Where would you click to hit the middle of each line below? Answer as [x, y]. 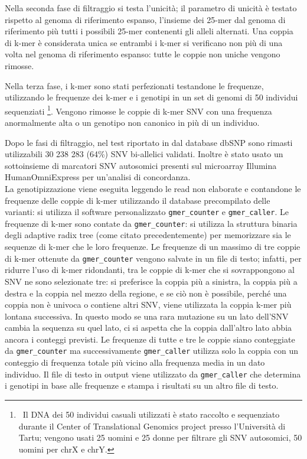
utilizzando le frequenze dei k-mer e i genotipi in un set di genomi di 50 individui [151, 97]
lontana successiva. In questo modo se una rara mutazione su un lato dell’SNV [147, 316]
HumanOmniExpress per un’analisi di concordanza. [98, 177]
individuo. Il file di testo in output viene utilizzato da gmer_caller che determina [153, 374]
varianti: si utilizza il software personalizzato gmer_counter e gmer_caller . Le [147, 212]
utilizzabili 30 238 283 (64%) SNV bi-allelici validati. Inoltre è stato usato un [144, 154]
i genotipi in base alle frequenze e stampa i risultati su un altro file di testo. [142, 385]
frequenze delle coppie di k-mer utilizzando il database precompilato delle [138, 200]
